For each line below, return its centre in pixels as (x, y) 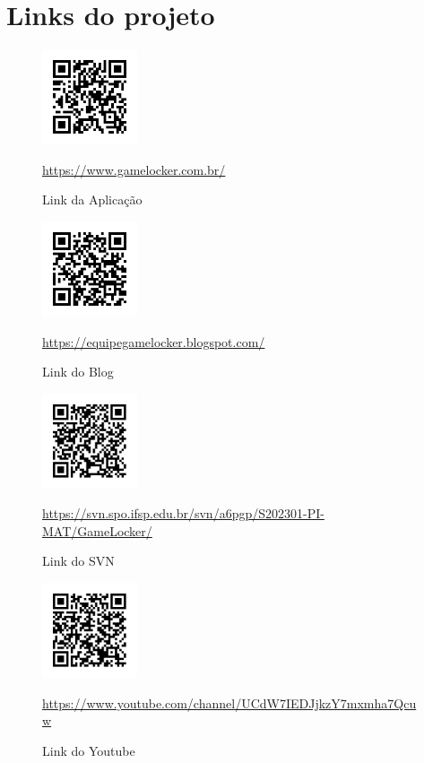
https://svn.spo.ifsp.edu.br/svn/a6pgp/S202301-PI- (183, 513)
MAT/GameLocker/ (97, 530)
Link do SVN (78, 561)
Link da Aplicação (92, 199)
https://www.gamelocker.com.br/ (134, 169)
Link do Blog (78, 372)
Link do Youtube (89, 750)
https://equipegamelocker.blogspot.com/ (154, 341)
